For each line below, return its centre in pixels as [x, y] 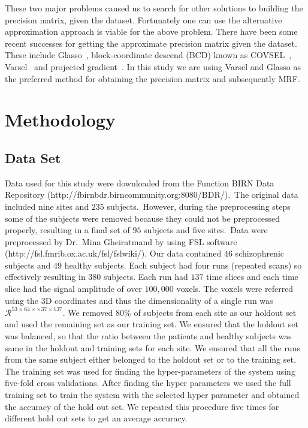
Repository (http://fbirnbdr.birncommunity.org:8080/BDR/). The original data [152, 195]
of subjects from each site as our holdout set [215, 312]
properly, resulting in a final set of [67, 230]
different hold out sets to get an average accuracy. [96, 418]
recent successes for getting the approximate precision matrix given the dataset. [151, 43]
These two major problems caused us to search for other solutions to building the [154, 8]
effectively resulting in [45, 277]
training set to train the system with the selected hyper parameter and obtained [152, 394]
